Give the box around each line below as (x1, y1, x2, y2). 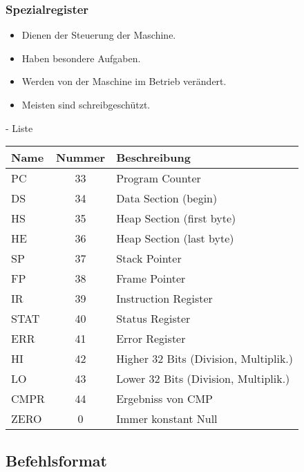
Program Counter (116, 170, 201, 187)
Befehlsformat (6, 449, 107, 471)
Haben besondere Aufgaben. (21, 50, 141, 65)
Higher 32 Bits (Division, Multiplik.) (116, 350, 294, 367)
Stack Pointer (116, 250, 182, 267)
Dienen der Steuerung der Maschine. (21, 28, 176, 42)
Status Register (116, 310, 191, 327)
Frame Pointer (116, 270, 186, 287)
